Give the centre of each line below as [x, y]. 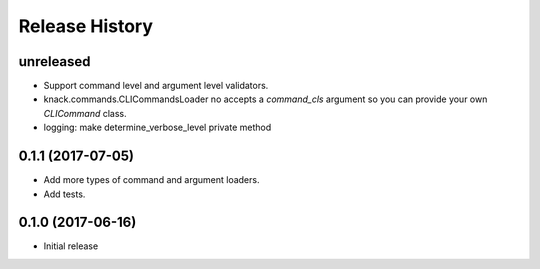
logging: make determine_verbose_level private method [157, 127]
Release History [86, 26]
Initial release [71, 246]
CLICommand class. [85, 113]
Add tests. [64, 194]
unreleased [54, 61]
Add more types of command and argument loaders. [151, 180]
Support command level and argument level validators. [156, 86]
